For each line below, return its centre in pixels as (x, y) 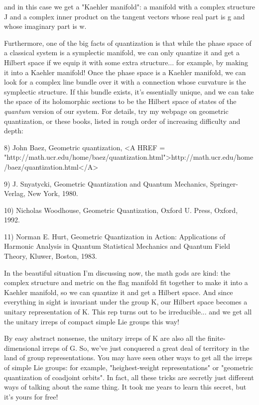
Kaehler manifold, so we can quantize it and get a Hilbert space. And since (119, 292)
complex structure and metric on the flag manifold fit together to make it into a (126, 282)
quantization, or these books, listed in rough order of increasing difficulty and (122, 121)
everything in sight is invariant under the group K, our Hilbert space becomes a (126, 302)
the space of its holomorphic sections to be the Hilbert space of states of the (120, 101)
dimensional (22, 348)
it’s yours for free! (31, 396)
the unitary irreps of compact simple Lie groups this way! (92, 321)
